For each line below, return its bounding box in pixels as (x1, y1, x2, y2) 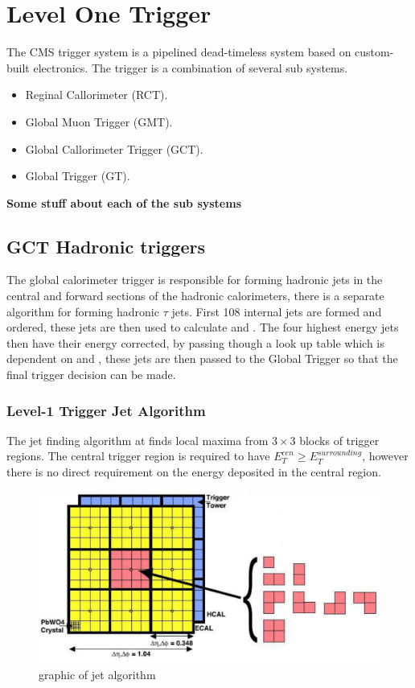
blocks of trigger (299, 431, 380, 448)
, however (362, 447, 409, 464)
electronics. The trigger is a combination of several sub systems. (33, 59, 348, 76)
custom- (355, 43, 394, 60)
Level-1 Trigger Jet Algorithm (6, 400, 206, 420)
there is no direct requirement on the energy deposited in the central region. (6, 463, 381, 480)
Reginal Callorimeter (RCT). (25, 86, 168, 103)
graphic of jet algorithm (39, 665, 156, 682)
